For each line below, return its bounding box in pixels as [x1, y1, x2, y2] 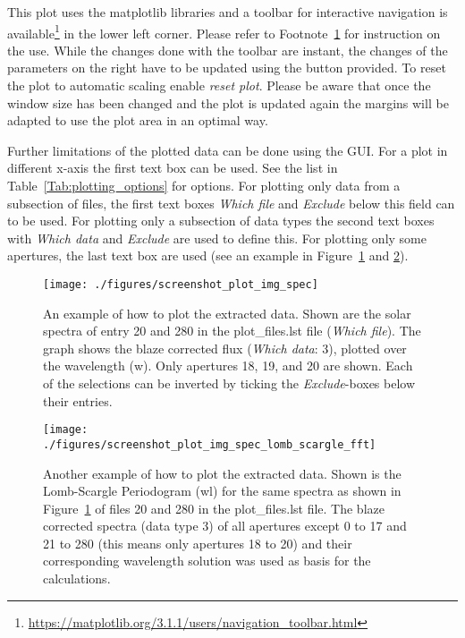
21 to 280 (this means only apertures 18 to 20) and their [43, 533, 352, 552]
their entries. [43, 391, 113, 410]
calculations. [43, 569, 111, 588]
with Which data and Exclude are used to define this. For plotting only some [7, 228, 427, 247]
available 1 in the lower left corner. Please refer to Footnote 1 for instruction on [7, 21, 441, 42]
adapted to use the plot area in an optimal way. [7, 111, 268, 130]
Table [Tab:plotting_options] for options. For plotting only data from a [7, 176, 401, 194]
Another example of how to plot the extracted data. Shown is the [43, 464, 402, 482]
